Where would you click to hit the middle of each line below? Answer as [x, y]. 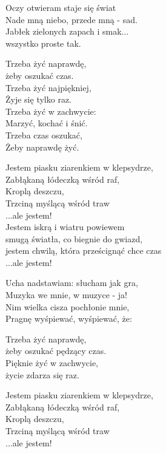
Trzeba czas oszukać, [44, 135]
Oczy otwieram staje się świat [61, 7]
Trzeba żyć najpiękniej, [48, 87]
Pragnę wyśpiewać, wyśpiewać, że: [69, 318]
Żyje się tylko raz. [38, 99]
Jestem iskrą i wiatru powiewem [65, 227]
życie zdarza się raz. [42, 374]
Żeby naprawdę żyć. [42, 147]
